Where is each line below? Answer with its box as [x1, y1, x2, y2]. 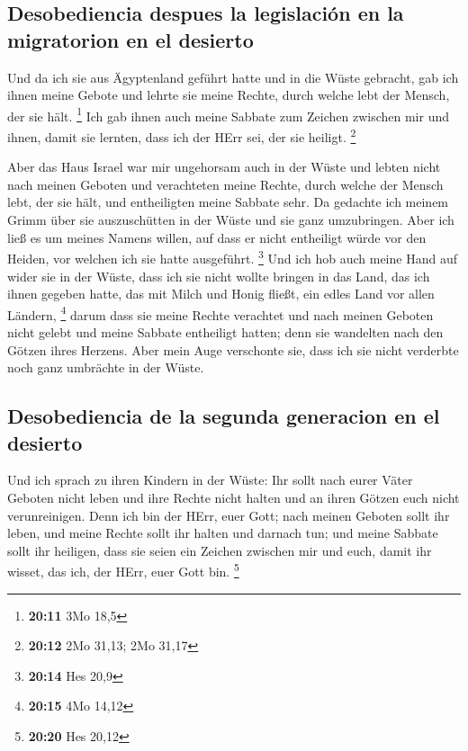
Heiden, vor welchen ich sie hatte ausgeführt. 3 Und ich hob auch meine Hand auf [7, 246, 457, 267]
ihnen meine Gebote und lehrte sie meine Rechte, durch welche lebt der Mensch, [7, 85, 450, 104]
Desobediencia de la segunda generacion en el [7, 402, 440, 430]
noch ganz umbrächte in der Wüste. [7, 358, 204, 377]
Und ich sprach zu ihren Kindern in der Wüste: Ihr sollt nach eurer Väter [7, 470, 413, 489]
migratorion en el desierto [7, 25, 254, 53]
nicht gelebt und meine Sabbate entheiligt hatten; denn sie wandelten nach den [7, 322, 444, 341]
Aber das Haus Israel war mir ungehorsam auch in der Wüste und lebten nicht [7, 157, 441, 176]
